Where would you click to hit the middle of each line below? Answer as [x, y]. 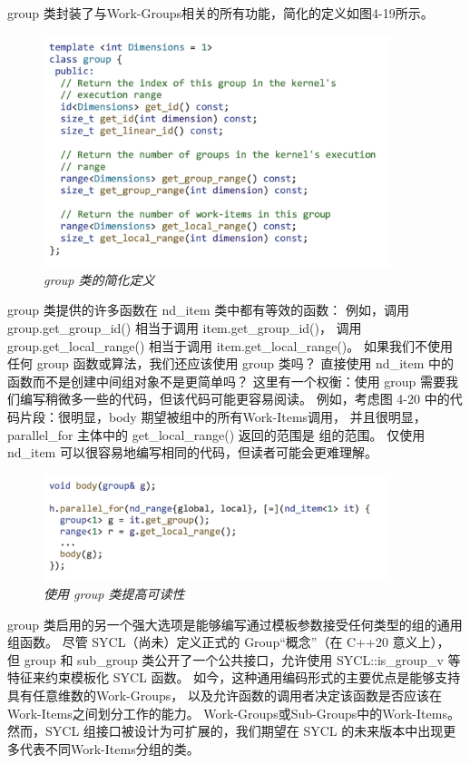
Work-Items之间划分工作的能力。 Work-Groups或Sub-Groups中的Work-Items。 [234, 713]
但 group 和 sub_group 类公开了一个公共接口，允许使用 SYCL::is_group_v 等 [234, 659]
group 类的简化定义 [99, 279]
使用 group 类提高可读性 [114, 594]
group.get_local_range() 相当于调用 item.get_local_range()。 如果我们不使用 [230, 345]
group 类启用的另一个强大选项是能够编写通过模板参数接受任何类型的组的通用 [235, 624]
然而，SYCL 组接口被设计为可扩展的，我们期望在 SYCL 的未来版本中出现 [225, 731]
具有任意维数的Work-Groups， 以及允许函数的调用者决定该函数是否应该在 [225, 695]
